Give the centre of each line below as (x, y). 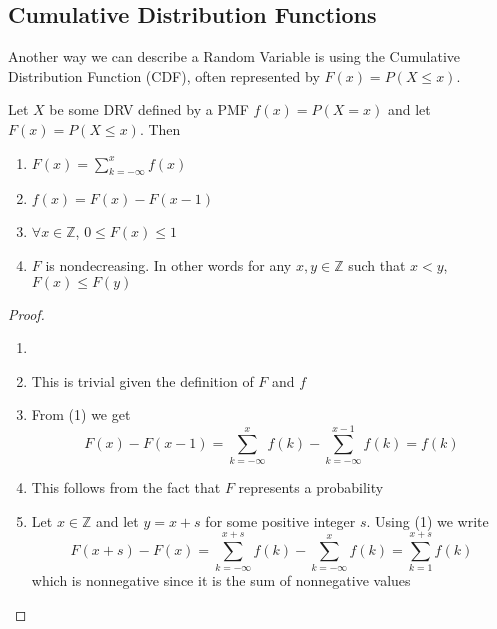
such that (377, 264)
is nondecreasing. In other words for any (168, 264)
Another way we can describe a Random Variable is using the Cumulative (234, 56)
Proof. (26, 313)
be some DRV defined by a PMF (149, 109)
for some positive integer (280, 520)
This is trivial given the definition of (142, 380)
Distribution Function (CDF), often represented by (164, 75)
